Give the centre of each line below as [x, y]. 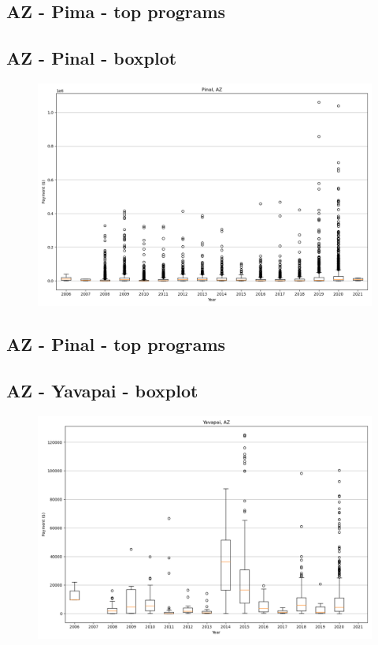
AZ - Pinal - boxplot [92, 58]
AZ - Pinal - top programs [116, 344]
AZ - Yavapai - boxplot [102, 391]
